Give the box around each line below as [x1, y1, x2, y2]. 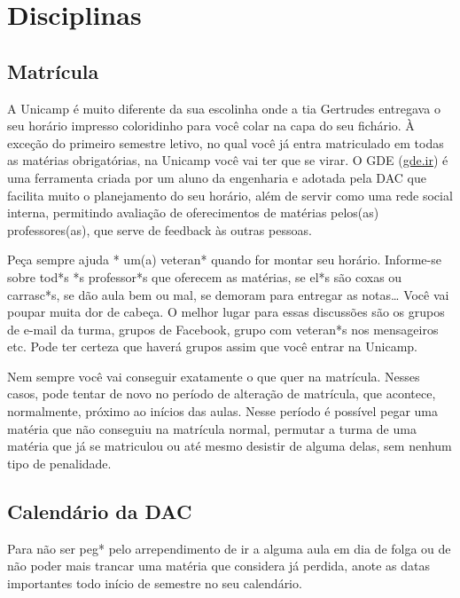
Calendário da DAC [7, 497, 192, 524]
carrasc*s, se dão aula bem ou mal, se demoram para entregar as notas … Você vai [7, 285, 449, 303]
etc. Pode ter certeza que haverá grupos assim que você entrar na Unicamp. [7, 337, 417, 356]
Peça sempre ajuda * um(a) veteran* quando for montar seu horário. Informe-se [7, 250, 441, 269]
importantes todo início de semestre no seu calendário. [7, 573, 302, 592]
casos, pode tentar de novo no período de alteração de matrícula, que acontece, [7, 384, 436, 403]
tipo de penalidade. [7, 453, 112, 472]
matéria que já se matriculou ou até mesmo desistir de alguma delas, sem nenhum [7, 437, 452, 455]
